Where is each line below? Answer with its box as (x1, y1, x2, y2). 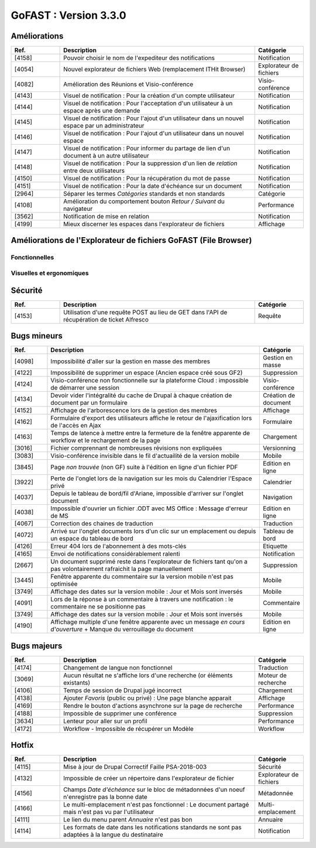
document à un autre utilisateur (63, 152, 149, 160)
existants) (63, 678, 91, 686)
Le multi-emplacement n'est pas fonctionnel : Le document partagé (63, 801, 249, 809)
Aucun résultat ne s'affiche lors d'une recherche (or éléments (63, 671, 233, 679)
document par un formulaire (50, 399, 128, 407)
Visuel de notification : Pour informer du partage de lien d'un (63, 144, 231, 152)
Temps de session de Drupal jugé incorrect (63, 686, 182, 694)
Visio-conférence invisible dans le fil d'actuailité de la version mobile (50, 452, 240, 460)
